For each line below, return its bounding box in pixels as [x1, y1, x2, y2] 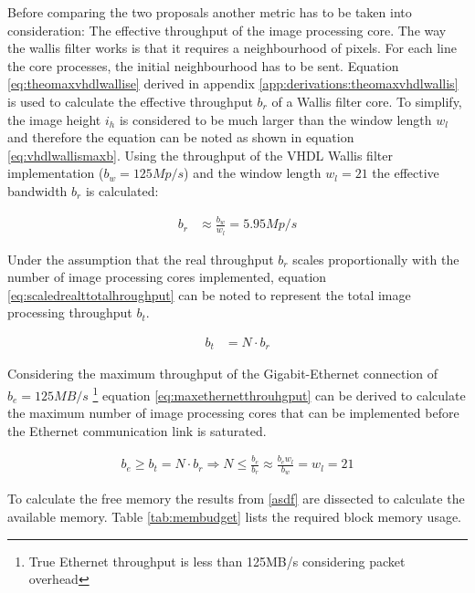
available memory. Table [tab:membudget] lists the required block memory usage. [7, 506, 462, 525]
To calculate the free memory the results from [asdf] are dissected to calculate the [7, 489, 465, 508]
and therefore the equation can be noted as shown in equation [7, 128, 354, 147]
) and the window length [184, 163, 322, 182]
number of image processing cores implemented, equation [7, 267, 327, 286]
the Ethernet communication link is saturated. [7, 421, 267, 440]
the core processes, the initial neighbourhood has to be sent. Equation [7, 56, 399, 75]
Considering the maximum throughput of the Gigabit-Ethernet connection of [7, 364, 438, 383]
